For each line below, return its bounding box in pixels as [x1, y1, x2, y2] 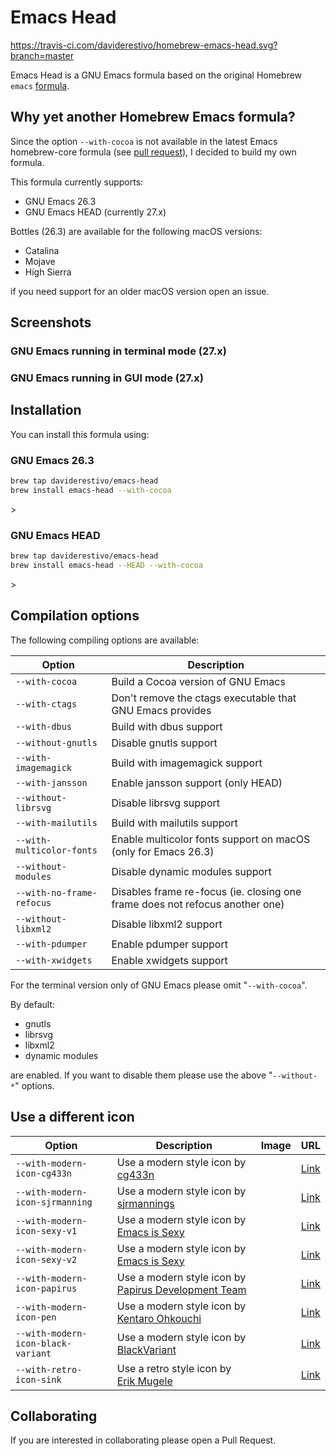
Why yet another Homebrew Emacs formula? [10, 109, 296, 126]
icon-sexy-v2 [15, 1254, 78, 1265]
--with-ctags [15, 698, 78, 710]
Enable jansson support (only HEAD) [111, 776, 283, 790]
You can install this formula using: [10, 428, 150, 440]
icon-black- [15, 1337, 73, 1349]
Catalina [24, 244, 60, 256]
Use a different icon [10, 1109, 135, 1126]
